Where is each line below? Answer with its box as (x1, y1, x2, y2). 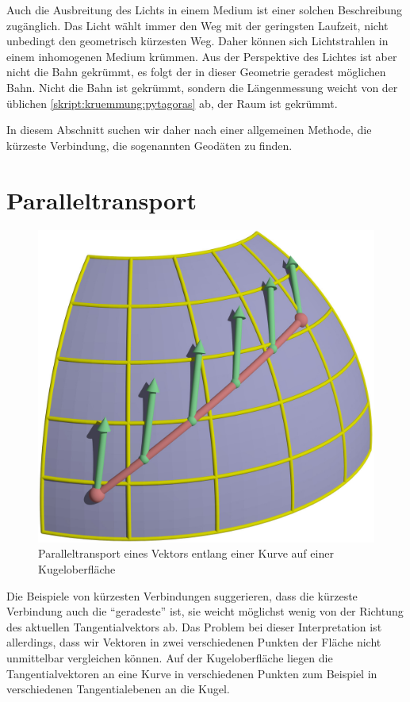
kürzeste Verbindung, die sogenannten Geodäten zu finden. (6, 136, 293, 153)
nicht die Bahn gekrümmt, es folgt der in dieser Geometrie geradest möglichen (6, 63, 386, 80)
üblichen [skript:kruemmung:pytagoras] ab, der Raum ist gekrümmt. (6, 94, 338, 111)
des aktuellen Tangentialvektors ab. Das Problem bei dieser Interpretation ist (6, 618, 382, 635)
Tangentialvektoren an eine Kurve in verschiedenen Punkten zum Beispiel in (6, 665, 377, 681)
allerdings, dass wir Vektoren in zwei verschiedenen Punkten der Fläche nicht (6, 634, 381, 650)
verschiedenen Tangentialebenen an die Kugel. (6, 681, 230, 697)
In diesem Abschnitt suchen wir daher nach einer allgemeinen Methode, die (6, 121, 372, 138)
